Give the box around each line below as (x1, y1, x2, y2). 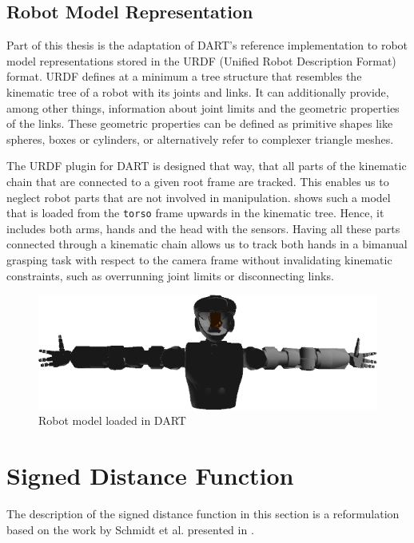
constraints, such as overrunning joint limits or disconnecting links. (6, 267, 334, 283)
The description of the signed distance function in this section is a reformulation (6, 505, 400, 522)
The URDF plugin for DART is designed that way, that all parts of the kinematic (6, 157, 407, 174)
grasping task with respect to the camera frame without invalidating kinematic (6, 251, 392, 268)
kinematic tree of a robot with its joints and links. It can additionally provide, (6, 83, 389, 100)
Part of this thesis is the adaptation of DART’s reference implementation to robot (6, 37, 408, 54)
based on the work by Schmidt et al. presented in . (6, 521, 254, 537)
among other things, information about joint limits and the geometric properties (6, 99, 400, 116)
